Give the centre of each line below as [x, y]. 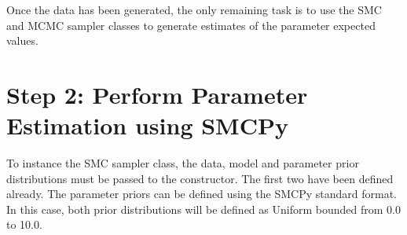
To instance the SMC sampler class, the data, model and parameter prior [183, 163]
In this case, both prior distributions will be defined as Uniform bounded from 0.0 [203, 209]
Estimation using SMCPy [147, 125]
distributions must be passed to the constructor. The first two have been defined [200, 178]
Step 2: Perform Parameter [157, 94]
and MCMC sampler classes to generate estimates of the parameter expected [191, 25]
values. [22, 40]
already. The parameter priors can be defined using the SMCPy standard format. [202, 194]
